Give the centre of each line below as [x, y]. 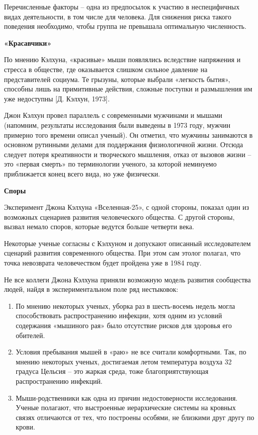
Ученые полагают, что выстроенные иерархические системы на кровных [126, 407]
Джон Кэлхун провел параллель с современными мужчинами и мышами [113, 115]
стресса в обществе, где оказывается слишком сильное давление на [106, 69]
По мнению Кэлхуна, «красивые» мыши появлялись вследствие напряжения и [122, 59]
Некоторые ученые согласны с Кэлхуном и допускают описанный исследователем [128, 243]
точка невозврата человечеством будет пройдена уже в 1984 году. [103, 263]
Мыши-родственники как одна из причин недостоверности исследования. [127, 397]
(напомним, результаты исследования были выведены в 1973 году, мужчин [117, 125]
